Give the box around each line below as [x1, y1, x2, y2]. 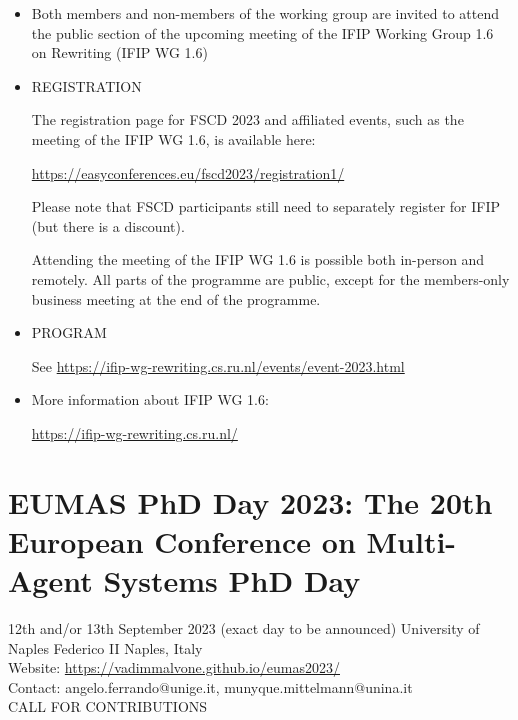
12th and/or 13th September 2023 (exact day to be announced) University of [8, 618, 480, 638]
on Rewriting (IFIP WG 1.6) [31, 42, 208, 63]
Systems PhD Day [103, 560, 361, 601]
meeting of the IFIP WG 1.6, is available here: [31, 128, 316, 149]
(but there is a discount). [31, 215, 185, 236]
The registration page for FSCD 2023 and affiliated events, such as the [31, 109, 464, 130]
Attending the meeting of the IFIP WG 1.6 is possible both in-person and [31, 249, 485, 270]
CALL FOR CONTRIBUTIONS [8, 696, 208, 717]
